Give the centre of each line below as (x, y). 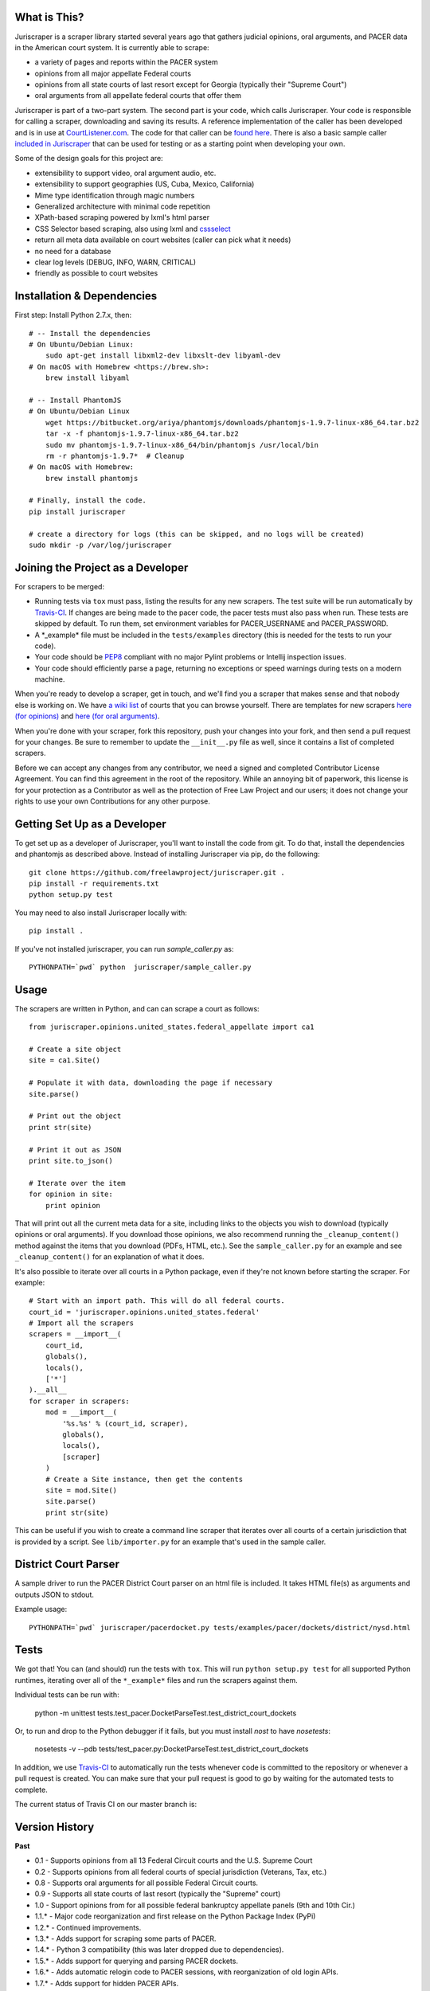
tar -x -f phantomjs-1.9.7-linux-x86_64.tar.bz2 (142, 434)
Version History (55, 1827)
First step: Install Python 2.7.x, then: (73, 315)
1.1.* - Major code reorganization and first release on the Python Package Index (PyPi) (175, 1916)
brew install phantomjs (92, 478)
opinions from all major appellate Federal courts (113, 73)
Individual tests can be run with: (67, 1695)
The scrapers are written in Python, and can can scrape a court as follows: (137, 1008)
